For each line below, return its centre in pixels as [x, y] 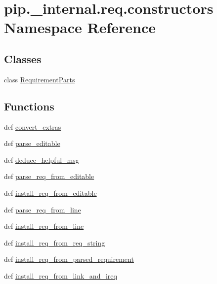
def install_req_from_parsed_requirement [69, 259]
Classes [23, 58]
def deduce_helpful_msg [42, 160]
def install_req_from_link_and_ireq [61, 275]
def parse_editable [32, 143]
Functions [29, 106]
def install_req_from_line [44, 226]
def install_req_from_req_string [55, 242]
